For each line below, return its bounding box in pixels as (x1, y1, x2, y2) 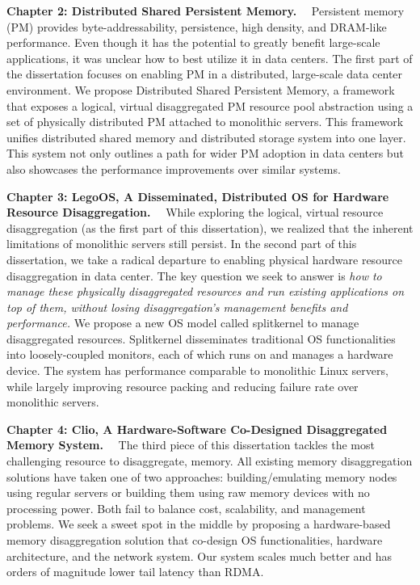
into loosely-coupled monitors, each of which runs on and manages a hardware (6, 346, 393, 363)
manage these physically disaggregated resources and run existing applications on (6, 283, 405, 300)
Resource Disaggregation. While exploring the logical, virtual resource (6, 204, 384, 221)
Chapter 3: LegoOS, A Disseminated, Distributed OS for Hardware (6, 187, 389, 204)
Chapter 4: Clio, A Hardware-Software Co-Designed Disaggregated (6, 420, 388, 437)
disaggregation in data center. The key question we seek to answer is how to (6, 267, 382, 284)
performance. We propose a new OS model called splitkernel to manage (6, 314, 359, 331)
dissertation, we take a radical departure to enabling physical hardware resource (6, 250, 402, 267)
